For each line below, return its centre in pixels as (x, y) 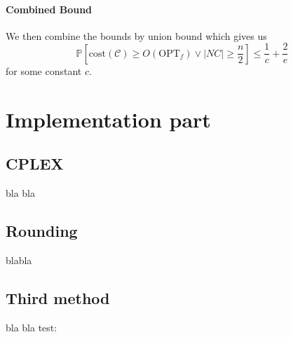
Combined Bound (49, 9)
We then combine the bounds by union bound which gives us (136, 35)
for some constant (44, 70)
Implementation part (108, 119)
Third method (58, 297)
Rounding (42, 231)
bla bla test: (32, 327)
